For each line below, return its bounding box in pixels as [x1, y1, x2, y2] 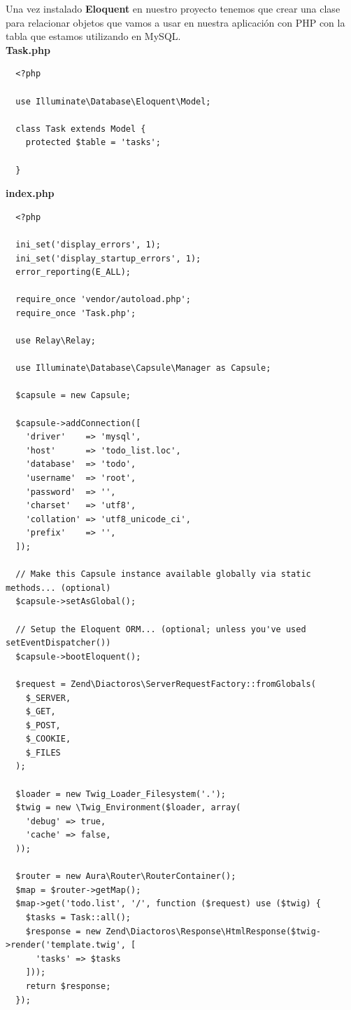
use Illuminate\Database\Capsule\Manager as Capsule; [15, 363, 271, 374]
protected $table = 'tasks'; [25, 137, 161, 148]
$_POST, [25, 720, 61, 730]
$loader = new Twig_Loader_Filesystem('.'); [15, 789, 226, 799]
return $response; [25, 981, 111, 991]
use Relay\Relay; [15, 336, 96, 346]
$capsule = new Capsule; [15, 390, 131, 401]
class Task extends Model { [15, 123, 146, 134]
